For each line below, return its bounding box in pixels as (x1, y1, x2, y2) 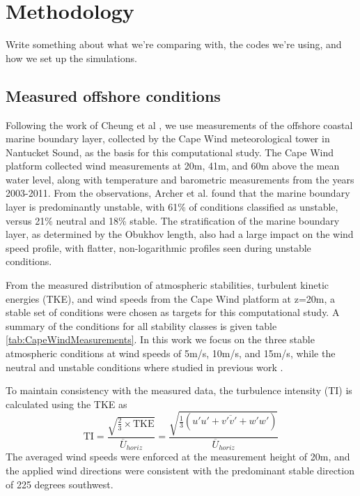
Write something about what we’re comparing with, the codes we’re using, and (6, 37, 342, 52)
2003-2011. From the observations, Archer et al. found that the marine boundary (6, 186, 350, 200)
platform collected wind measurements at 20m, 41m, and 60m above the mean (6, 158, 340, 173)
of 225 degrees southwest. (6, 476, 114, 491)
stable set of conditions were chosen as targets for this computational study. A (6, 305, 340, 320)
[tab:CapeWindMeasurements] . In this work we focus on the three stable (6, 332, 315, 347)
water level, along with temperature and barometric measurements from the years (6, 172, 354, 186)
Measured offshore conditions (6, 84, 221, 106)
